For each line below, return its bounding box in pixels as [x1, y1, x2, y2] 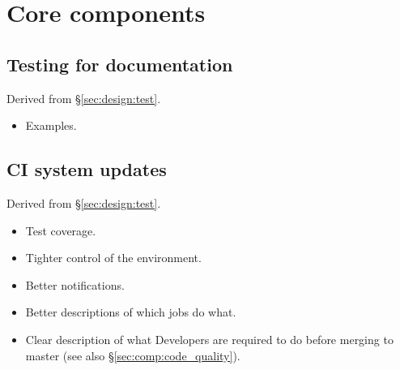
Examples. [25, 117, 77, 134]
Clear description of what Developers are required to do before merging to [25, 330, 394, 347]
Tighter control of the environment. [25, 249, 202, 266]
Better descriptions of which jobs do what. [25, 303, 236, 321]
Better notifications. [25, 276, 125, 293]
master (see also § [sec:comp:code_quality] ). [25, 346, 240, 364]
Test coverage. [25, 222, 96, 239]
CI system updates [6, 157, 167, 182]
